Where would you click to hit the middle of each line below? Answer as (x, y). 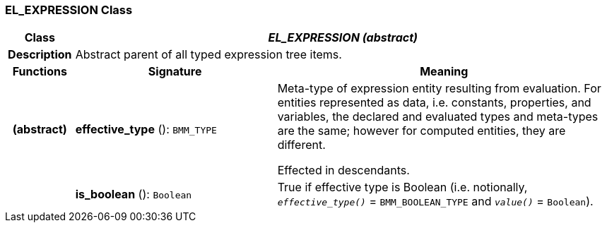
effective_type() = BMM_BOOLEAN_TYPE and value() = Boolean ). (435, 202)
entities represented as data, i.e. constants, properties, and (434, 103)
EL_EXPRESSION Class (69, 10)
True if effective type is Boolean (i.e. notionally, (402, 187)
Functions (40, 72)
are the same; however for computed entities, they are (422, 131)
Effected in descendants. (343, 170)
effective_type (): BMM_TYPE (146, 130)
